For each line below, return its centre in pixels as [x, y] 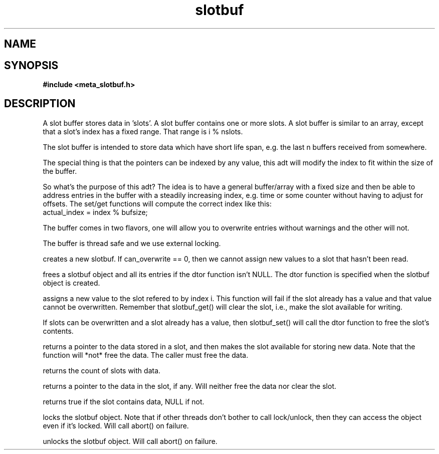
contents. [58, 331]
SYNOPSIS [31, 65]
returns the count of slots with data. [102, 370]
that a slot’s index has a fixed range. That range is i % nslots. [143, 131]
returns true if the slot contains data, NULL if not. [124, 401]
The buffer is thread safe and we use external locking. [132, 243]
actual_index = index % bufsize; [95, 212]
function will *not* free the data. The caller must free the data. [146, 355]
